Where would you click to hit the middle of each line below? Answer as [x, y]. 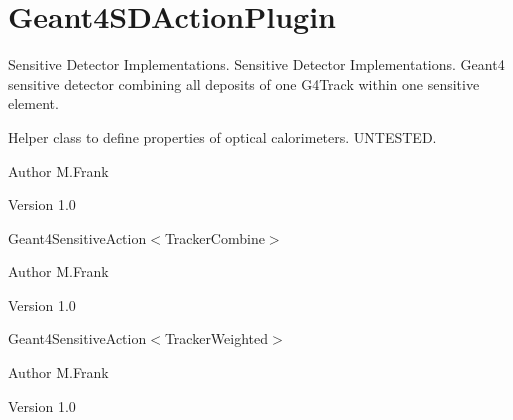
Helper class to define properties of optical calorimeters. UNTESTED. [222, 136]
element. [33, 103]
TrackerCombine [214, 237]
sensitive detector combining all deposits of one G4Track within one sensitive [244, 83]
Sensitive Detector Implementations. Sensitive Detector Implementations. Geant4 [256, 64]
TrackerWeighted [216, 338]
